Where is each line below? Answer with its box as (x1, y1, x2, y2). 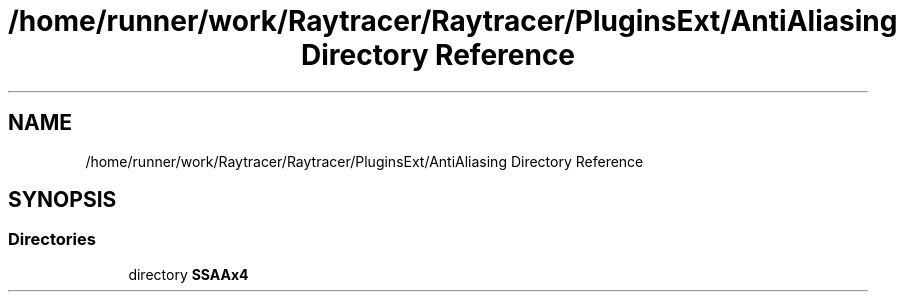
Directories (8, 229, 96, 250)
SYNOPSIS (8, 187, 117, 213)
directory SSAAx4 (128, 265, 249, 283)
